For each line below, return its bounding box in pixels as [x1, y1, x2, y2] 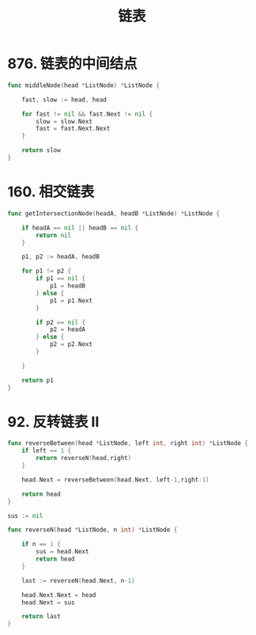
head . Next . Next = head [21, 591, 96, 599]
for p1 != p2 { [21, 267, 72, 276]
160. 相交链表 [7, 183, 95, 201]
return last [21, 613, 61, 621]
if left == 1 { [21, 447, 72, 455]
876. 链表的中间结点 [7, 55, 137, 73]
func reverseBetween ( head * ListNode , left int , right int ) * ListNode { [7, 439, 248, 447]
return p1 [21, 376, 55, 384]
